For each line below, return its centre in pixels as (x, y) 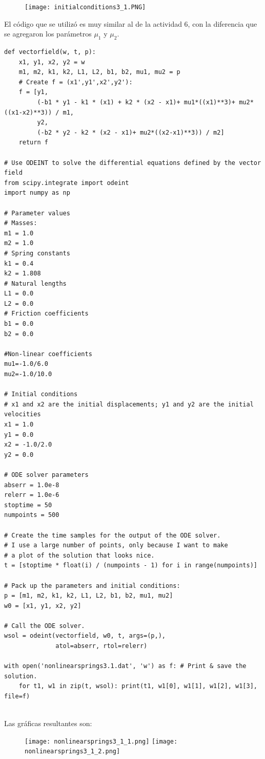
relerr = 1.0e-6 (32, 495)
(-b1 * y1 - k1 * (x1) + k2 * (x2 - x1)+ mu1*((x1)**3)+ (136, 103)
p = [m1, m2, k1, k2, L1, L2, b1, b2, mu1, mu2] (89, 596)
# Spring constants (37, 253)
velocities (23, 414)
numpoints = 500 (32, 515)
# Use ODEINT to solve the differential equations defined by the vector (133, 163)
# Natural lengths (35, 283)
